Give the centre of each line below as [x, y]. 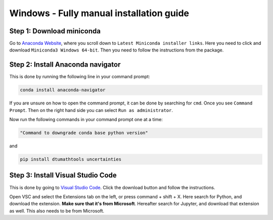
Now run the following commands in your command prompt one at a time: [86, 120]
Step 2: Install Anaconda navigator [65, 65]
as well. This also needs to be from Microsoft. [57, 211]
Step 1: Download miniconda [55, 31]
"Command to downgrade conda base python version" [84, 133]
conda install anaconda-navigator [63, 90]
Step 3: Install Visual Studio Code [63, 175]
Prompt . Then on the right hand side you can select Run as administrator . [91, 110]
